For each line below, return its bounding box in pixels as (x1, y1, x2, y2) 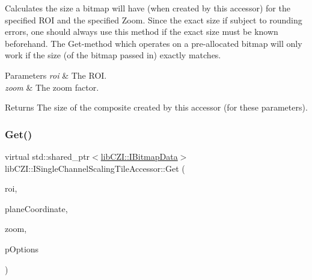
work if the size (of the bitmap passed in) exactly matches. (5, 49, 221, 61)
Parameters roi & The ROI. (5, 68, 107, 81)
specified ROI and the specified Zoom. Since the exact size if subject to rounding (5, 13, 302, 26)
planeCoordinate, (5, 202, 68, 215)
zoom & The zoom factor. (5, 81, 99, 93)
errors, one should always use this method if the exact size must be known (5, 25, 278, 38)
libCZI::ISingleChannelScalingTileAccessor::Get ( (5, 162, 185, 174)
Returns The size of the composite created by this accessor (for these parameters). (5, 101, 308, 114)
